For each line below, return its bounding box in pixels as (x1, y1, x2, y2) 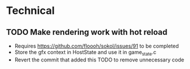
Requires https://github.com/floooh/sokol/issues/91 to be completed (14, 42, 179, 49)
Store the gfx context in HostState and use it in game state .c (14, 49, 157, 57)
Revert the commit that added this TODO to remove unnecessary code (14, 56, 184, 63)
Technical (6, 4, 55, 17)
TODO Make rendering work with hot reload (6, 27, 168, 37)
